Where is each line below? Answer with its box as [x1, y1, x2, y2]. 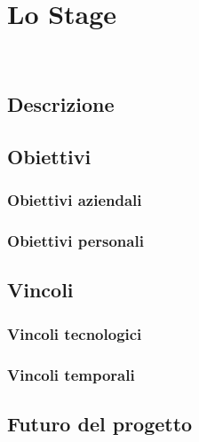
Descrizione [7, 91, 115, 118]
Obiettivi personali [7, 230, 144, 252]
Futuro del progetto [7, 409, 193, 437]
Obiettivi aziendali [7, 189, 142, 211]
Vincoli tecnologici [7, 322, 142, 344]
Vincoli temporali [7, 363, 135, 385]
